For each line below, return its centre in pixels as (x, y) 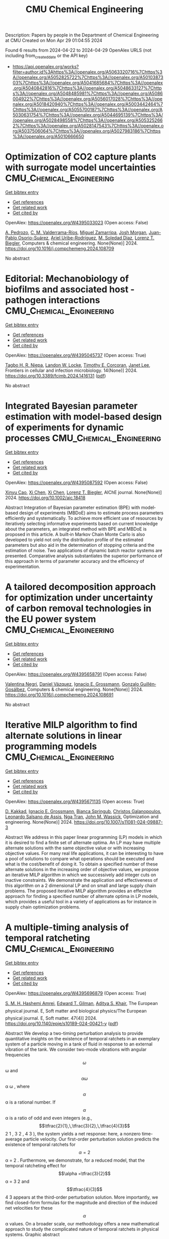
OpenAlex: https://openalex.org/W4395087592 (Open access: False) (76, 482)
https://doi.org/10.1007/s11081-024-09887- (118, 822)
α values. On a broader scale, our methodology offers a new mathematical (82, 1223)
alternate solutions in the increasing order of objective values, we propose (82, 869)
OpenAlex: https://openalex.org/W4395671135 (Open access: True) (75, 801)
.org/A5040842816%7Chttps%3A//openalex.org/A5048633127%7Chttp (87, 88)
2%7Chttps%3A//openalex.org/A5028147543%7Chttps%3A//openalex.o (88, 125)
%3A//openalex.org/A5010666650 (48, 136)
